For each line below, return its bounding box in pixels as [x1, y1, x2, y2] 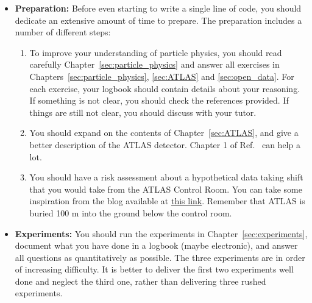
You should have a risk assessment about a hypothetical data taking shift [29, 171, 303, 184]
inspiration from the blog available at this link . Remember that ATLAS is [29, 194, 305, 207]
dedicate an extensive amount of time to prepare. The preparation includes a [15, 13, 302, 26]
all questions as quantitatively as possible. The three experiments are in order [15, 251, 305, 263]
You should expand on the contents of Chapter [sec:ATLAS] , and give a [29, 126, 299, 139]
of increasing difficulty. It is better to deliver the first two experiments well [15, 263, 294, 276]
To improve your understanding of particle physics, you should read [29, 46, 282, 59]
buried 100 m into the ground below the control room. [29, 206, 232, 219]
